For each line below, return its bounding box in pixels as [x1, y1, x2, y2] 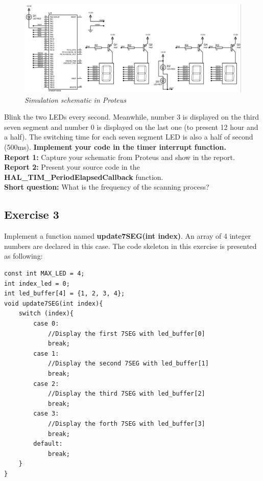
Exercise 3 [4, 207, 59, 222]
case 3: [33, 410, 59, 418]
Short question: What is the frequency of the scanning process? [4, 181, 209, 192]
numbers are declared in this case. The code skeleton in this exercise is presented [4, 240, 257, 251]
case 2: [33, 380, 59, 387]
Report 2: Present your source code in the [4, 162, 140, 172]
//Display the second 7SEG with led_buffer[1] [47, 360, 209, 368]
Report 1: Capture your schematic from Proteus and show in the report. [4, 151, 235, 162]
